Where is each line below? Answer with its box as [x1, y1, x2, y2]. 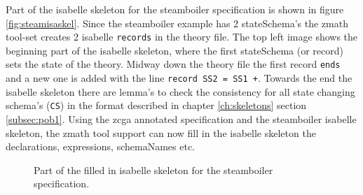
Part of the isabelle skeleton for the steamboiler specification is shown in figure [6, 2, 344, 16]
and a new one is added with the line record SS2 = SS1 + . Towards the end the [6, 71, 352, 85]
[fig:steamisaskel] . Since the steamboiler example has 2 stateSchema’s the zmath [6, 15, 348, 30]
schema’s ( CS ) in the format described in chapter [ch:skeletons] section [6, 98, 307, 113]
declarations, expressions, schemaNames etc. [6, 139, 195, 154]
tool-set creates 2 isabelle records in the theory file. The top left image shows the [6, 29, 358, 44]
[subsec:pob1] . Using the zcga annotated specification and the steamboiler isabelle [6, 112, 357, 126]
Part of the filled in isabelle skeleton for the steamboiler [34, 162, 273, 177]
